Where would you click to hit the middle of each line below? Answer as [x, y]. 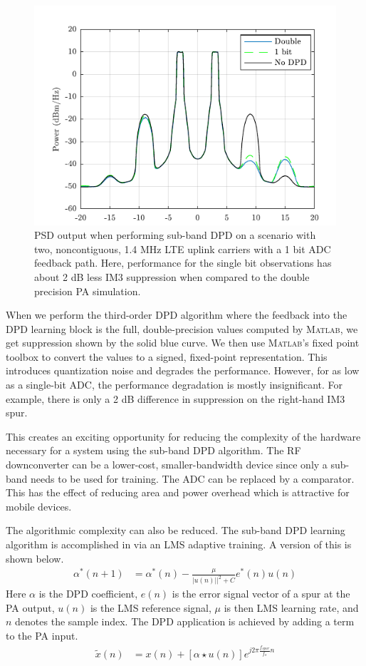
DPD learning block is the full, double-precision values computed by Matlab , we [182, 328]
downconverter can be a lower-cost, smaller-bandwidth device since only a [167, 465]
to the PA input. [42, 636]
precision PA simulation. [88, 291]
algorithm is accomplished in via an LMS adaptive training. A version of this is [179, 544]
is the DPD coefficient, [88, 594]
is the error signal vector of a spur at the [261, 594]
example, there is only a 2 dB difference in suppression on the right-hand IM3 [176, 398]
